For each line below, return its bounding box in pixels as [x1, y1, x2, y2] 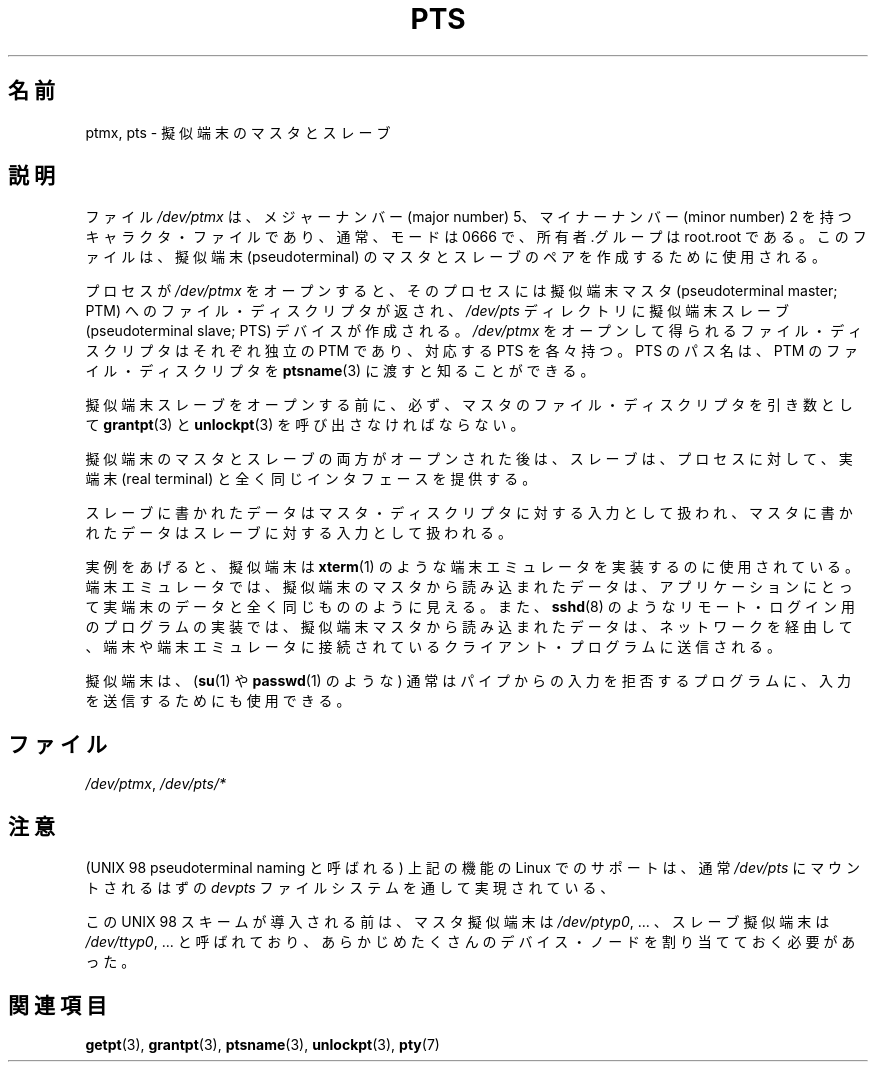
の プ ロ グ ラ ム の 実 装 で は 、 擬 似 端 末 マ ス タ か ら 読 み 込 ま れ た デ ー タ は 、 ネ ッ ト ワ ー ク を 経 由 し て [85, 618, 853, 636]
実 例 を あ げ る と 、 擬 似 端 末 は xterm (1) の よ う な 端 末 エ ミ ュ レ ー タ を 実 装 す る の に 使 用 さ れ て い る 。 [85, 558, 860, 576]
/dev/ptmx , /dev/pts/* [85, 775, 226, 793]
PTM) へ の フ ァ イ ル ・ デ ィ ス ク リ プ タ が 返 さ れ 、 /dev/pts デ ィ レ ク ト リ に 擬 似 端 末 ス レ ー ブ [85, 302, 789, 320]
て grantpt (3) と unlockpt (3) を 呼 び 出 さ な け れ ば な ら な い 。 [85, 416, 525, 434]
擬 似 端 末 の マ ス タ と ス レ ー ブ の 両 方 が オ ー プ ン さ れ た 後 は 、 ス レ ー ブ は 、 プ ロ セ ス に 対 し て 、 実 [85, 450, 853, 468]
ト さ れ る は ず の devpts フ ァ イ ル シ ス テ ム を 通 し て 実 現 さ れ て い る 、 [85, 879, 615, 897]
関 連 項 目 [8, 992, 107, 1018]
